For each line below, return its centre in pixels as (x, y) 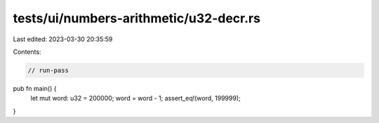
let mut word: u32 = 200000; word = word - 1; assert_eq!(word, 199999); (136, 99)
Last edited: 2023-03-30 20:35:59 (63, 39)
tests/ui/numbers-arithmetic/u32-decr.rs (137, 18)
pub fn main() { (35, 88)
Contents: (27, 52)
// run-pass (48, 70)
